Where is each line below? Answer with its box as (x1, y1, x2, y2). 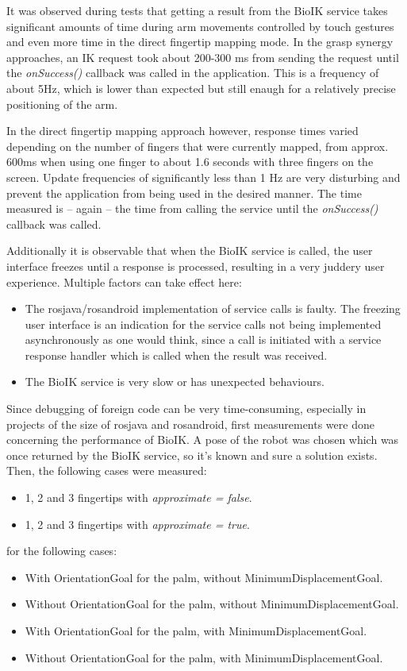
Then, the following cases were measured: (6, 462, 207, 479)
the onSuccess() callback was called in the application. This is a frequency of (6, 64, 379, 81)
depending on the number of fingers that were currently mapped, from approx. (6, 137, 389, 154)
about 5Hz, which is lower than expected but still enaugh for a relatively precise (6, 79, 396, 96)
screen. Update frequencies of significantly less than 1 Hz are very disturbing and (6, 168, 401, 185)
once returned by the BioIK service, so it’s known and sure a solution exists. (6, 446, 378, 463)
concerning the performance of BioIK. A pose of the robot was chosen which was (6, 431, 399, 448)
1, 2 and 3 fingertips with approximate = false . (25, 489, 252, 506)
